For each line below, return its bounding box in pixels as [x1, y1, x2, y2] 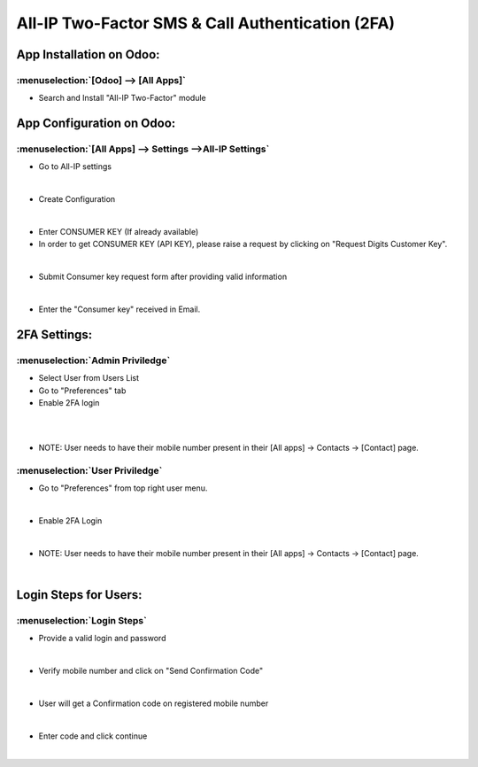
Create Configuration [38, 194, 116, 205]
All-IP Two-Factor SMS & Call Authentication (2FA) [16, 13, 396, 33]
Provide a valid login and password [38, 633, 166, 644]
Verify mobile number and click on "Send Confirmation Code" [38, 665, 264, 677]
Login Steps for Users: [16, 587, 143, 602]
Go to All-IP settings [38, 161, 112, 172]
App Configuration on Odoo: [16, 116, 176, 131]
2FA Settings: [16, 327, 93, 342]
